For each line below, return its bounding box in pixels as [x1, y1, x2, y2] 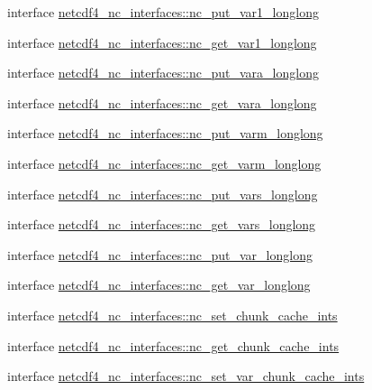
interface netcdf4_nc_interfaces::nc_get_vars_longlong [7, 215, 316, 234]
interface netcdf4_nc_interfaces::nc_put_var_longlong [7, 245, 313, 264]
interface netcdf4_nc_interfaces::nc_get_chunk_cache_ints [7, 336, 340, 355]
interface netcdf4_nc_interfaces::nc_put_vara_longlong [7, 63, 319, 82]
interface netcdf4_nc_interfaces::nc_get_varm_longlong [7, 153, 322, 172]
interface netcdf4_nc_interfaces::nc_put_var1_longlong [7, 3, 319, 21]
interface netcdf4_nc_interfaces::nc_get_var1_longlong [7, 32, 317, 51]
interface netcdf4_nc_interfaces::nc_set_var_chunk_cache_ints [7, 367, 365, 385]
